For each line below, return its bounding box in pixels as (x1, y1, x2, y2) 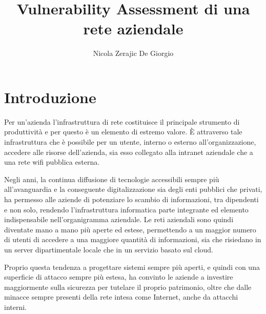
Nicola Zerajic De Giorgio (93, 48, 174, 58)
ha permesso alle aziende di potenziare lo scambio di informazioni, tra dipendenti (4, 194, 259, 204)
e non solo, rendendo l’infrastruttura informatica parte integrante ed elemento (4, 204, 249, 214)
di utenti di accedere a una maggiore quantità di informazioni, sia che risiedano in (4, 234, 261, 245)
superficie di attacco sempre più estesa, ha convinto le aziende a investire (4, 271, 233, 282)
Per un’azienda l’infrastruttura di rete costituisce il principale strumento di (4, 116, 240, 127)
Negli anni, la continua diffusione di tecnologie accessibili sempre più (4, 173, 219, 184)
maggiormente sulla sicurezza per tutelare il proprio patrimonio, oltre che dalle (4, 281, 252, 292)
